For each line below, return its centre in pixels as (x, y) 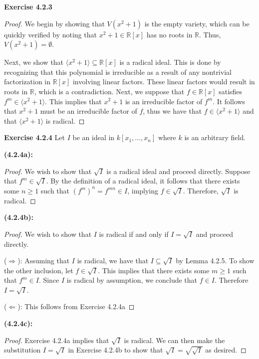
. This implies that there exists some (154, 270)
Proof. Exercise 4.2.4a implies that (57, 340)
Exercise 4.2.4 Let (34, 137)
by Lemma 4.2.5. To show (215, 261)
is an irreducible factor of (164, 101)
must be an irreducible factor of (89, 111)
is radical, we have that (113, 261)
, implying (143, 190)
